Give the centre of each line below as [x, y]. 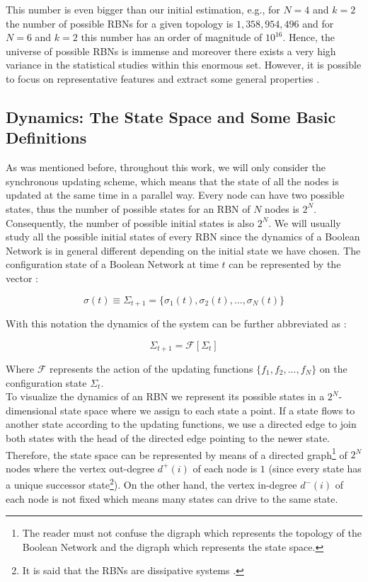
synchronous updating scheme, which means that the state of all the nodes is [172, 181]
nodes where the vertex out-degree [80, 468]
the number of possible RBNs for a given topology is [120, 23]
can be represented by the [285, 264]
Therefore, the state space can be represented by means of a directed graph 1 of [177, 453]
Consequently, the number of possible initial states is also [130, 222]
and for [318, 23]
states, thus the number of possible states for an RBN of [128, 208]
